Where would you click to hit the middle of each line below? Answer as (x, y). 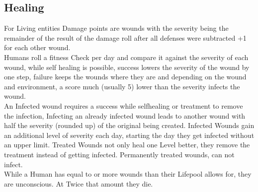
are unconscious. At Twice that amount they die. (79, 183)
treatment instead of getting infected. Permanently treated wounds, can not (119, 154)
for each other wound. (37, 47)
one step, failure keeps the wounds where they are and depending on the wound (125, 77)
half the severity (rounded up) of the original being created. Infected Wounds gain (129, 125)
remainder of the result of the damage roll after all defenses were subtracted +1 (125, 37)
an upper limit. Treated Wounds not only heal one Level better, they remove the (127, 145)
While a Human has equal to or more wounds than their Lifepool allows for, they (128, 174)
